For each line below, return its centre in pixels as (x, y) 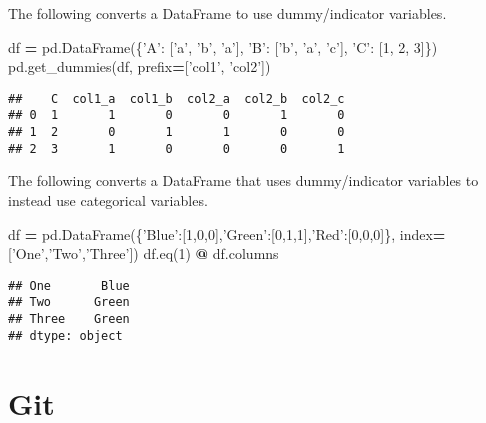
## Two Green (69, 302)
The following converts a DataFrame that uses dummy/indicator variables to (243, 180)
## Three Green (69, 319)
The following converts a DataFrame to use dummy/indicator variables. (227, 13)
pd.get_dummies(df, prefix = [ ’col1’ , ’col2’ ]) (139, 66)
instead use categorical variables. (108, 200)
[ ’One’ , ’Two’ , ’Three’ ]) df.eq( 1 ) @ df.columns (143, 253)
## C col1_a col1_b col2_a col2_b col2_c (176, 98)
